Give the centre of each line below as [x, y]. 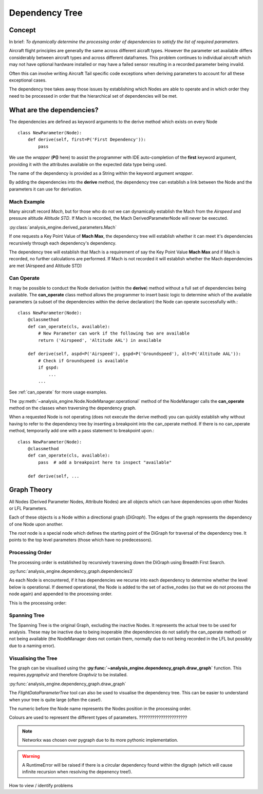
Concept [22, 30]
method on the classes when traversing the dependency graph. [73, 408]
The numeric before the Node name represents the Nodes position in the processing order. [100, 709]
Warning [31, 756]
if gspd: [48, 368]
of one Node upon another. [36, 524]
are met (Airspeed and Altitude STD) [46, 266]
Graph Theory [31, 490]
